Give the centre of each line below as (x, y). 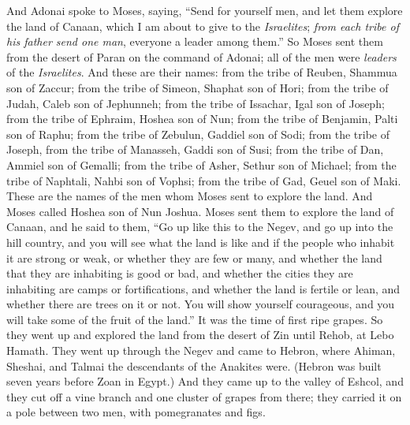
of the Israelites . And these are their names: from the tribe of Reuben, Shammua (202, 72)
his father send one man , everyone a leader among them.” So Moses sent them (195, 41)
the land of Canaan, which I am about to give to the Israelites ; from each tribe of (203, 26)
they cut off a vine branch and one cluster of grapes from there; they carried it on (204, 396)
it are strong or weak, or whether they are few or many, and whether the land (194, 257)
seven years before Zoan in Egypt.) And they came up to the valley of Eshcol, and (205, 381)
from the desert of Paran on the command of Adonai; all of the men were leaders (201, 56)
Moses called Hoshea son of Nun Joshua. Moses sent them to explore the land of (200, 211)
